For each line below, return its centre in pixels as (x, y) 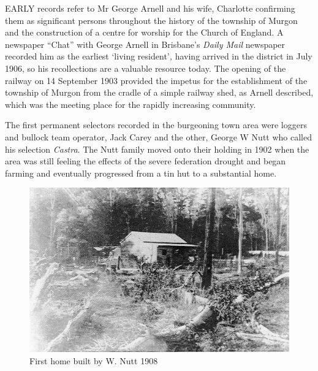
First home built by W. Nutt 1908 (94, 360)
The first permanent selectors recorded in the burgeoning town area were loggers (156, 125)
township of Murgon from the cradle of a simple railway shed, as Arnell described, (159, 92)
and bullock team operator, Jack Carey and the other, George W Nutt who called (158, 136)
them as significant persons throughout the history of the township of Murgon (151, 20)
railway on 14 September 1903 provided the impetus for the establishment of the (156, 80)
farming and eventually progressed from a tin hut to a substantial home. (141, 173)
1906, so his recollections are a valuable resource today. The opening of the (146, 68)
